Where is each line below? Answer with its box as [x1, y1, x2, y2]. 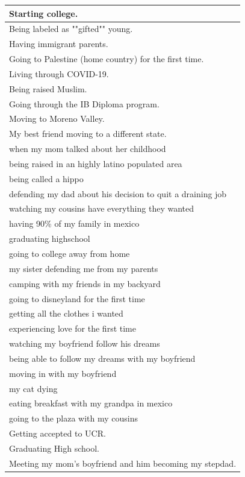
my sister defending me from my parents [9, 262, 158, 274]
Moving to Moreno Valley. [9, 112, 105, 125]
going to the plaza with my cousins [9, 412, 138, 425]
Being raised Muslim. [9, 82, 87, 95]
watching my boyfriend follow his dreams [9, 337, 160, 350]
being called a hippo [9, 172, 84, 185]
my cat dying [9, 382, 58, 394]
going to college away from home [9, 247, 130, 259]
